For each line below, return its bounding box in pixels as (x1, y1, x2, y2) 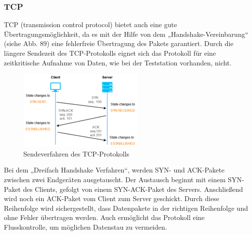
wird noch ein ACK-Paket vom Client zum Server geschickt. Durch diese (4, 193, 219, 204)
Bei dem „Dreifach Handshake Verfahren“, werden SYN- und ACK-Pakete (4, 165, 225, 175)
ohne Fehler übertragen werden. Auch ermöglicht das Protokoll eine (4, 212, 205, 222)
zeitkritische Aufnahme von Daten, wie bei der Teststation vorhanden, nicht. (4, 57, 232, 67)
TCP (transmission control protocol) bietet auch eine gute (4, 19, 177, 30)
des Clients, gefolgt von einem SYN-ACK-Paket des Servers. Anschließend (23, 184, 243, 194)
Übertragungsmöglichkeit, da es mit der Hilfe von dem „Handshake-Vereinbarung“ (4, 29, 249, 39)
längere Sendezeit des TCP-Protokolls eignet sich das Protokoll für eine (4, 48, 216, 58)
